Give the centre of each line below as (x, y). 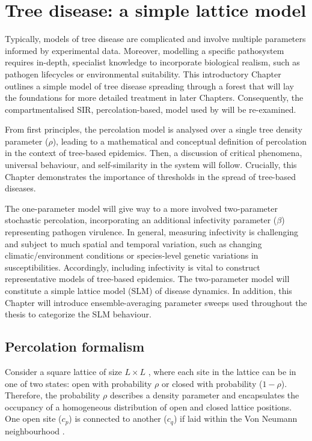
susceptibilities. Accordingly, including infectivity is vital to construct (133, 267)
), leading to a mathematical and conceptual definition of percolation (180, 141)
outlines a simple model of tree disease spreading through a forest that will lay (149, 85)
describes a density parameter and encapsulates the (205, 395)
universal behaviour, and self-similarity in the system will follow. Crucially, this (151, 165)
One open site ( (33, 418)
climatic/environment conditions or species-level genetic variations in (132, 255)
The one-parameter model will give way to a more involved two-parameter (141, 208)
